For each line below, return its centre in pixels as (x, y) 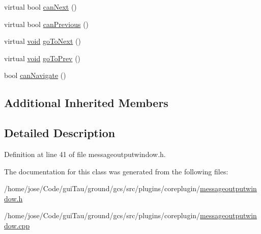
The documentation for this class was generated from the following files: (116, 171)
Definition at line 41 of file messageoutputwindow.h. (85, 154)
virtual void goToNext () (42, 41)
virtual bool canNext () (40, 7)
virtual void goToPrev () (42, 58)
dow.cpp (17, 225)
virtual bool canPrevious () (47, 24)
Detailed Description (60, 133)
